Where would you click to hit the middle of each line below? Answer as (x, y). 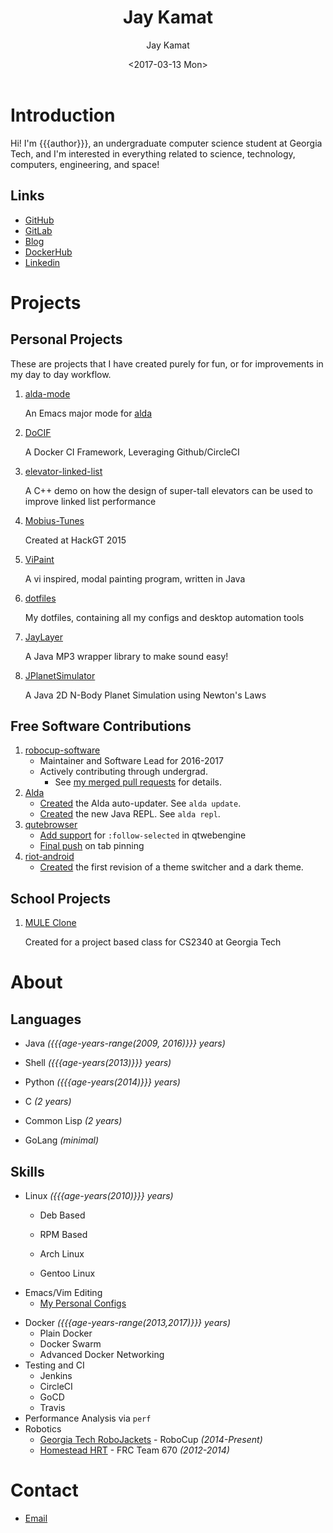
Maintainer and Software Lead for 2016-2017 (131, 761)
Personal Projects (66, 339)
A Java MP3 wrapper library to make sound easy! (126, 656)
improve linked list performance (90, 501)
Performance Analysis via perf (88, 1418)
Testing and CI (54, 1365)
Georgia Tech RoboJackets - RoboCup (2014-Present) (151, 1439)
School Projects (60, 898)
